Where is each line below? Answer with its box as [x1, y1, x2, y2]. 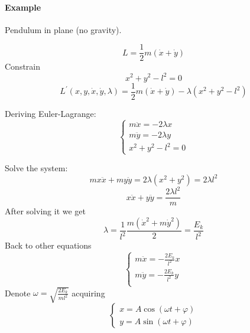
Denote [5, 286, 31, 299]
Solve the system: [5, 162, 68, 174]
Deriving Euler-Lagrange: [5, 107, 96, 119]
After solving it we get [5, 205, 86, 217]
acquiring [72, 286, 105, 299]
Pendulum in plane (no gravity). [5, 23, 122, 35]
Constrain [5, 60, 41, 73]
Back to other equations [5, 239, 92, 252]
